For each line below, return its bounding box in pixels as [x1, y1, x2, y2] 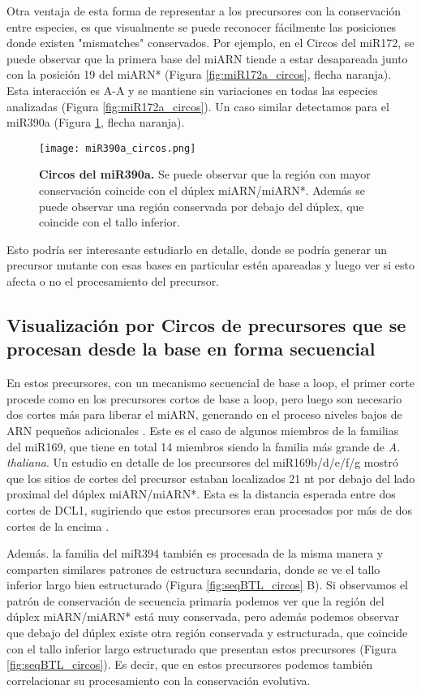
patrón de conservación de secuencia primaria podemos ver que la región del [6, 592, 384, 609]
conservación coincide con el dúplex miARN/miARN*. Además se [39, 182, 365, 198]
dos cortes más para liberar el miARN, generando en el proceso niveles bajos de [6, 406, 402, 423]
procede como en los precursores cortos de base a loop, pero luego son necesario [6, 390, 402, 407]
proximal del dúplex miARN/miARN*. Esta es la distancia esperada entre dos [6, 485, 396, 502]
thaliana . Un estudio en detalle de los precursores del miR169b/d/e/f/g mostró [6, 454, 398, 471]
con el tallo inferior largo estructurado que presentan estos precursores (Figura [6, 640, 397, 657]
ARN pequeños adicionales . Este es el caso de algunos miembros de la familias [6, 421, 399, 438]
